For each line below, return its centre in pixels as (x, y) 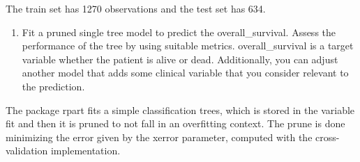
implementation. (85, 151)
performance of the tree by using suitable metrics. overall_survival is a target (188, 46)
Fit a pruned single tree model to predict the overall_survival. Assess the (179, 32)
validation (27, 151)
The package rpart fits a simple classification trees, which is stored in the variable (180, 110)
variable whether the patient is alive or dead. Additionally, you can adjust (180, 59)
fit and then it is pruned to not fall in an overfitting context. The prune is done (175, 123)
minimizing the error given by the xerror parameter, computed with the (159, 137)
